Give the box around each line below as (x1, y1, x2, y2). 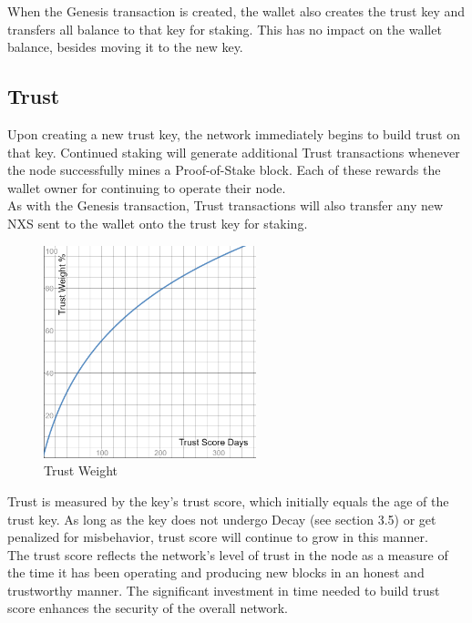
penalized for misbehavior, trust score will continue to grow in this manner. (7, 527, 428, 546)
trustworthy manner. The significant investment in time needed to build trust (7, 580, 440, 599)
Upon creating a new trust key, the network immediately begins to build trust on (7, 124, 461, 143)
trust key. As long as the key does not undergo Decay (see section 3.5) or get (7, 509, 436, 528)
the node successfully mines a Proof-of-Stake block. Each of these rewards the (7, 160, 441, 179)
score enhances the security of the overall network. (7, 598, 288, 618)
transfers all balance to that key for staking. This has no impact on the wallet (7, 19, 442, 38)
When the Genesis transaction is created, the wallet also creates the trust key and (7, 2, 466, 20)
